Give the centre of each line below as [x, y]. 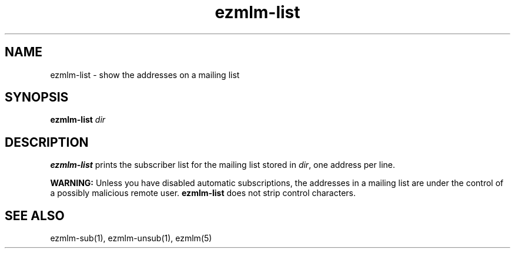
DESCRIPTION [47, 142]
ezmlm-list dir [78, 120]
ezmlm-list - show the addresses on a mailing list [145, 75]
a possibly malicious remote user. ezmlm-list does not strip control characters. [203, 193]
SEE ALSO [35, 215]
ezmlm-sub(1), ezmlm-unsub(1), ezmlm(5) [131, 238]
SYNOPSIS [37, 97]
